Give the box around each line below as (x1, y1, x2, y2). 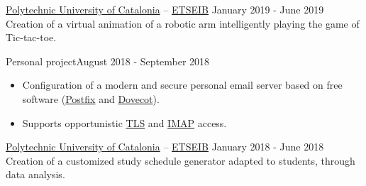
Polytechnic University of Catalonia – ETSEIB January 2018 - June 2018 (6, 139, 324, 154)
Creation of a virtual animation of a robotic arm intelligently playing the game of (6, 16, 360, 31)
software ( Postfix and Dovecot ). (22, 91, 160, 106)
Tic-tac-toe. (6, 30, 57, 45)
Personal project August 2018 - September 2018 (6, 53, 210, 68)
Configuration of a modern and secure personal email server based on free (22, 77, 343, 92)
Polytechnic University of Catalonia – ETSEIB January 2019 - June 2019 (6, 2, 324, 16)
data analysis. (6, 167, 65, 182)
